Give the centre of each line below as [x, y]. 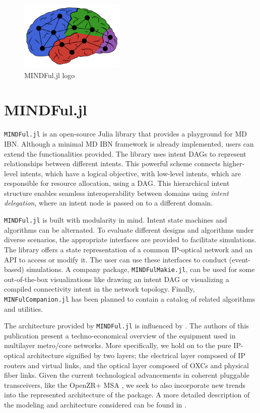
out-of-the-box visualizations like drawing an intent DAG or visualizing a [117, 279]
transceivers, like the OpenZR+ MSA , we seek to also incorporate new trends [125, 385]
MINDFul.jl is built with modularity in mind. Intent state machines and [116, 220]
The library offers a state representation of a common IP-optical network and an [128, 249]
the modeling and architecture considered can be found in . [95, 405]
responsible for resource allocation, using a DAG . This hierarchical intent [117, 183]
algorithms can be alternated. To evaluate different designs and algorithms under [129, 229]
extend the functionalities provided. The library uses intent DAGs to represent [125, 153]
